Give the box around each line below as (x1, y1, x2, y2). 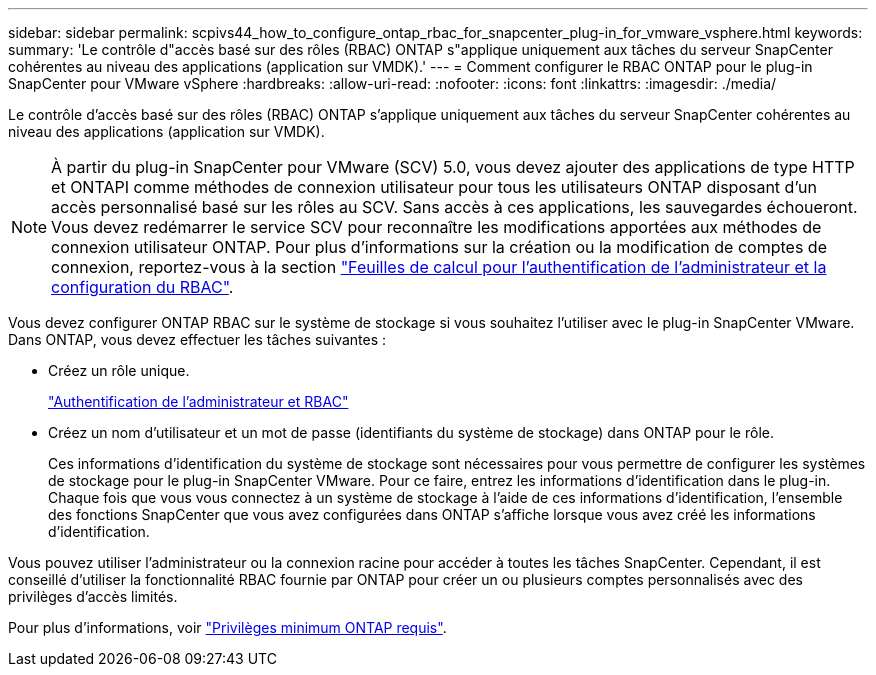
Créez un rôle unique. (48, 362, 190, 379)
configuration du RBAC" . (51, 277, 234, 297)
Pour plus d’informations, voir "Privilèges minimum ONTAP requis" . (8, 619, 447, 636)
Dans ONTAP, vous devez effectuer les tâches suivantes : (8, 331, 387, 348)
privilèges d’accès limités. (8, 588, 178, 605)
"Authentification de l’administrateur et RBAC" (48, 393, 349, 410)
